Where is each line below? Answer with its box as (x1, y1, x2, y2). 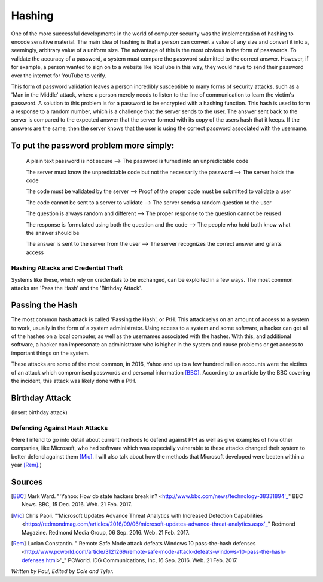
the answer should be (26, 229, 80, 236)
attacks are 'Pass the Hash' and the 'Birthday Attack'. (11, 285, 142, 292)
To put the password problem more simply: (11, 140, 175, 150)
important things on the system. (11, 349, 90, 357)
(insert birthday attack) (11, 408, 68, 416)
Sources (11, 477, 43, 487)
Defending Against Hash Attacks (11, 423, 108, 432)
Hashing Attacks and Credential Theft (11, 264, 123, 272)
